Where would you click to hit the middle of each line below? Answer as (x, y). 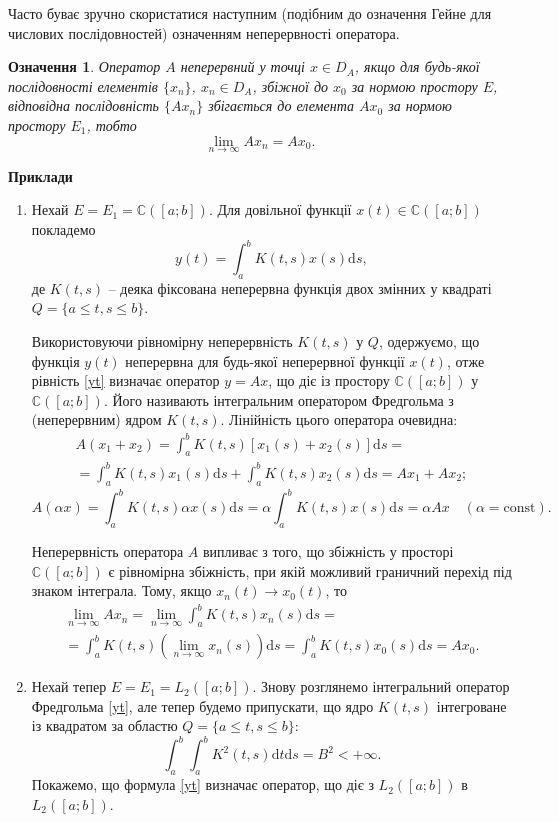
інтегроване (471, 705)
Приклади (40, 175)
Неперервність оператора (107, 550)
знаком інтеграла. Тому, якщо (121, 590)
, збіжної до (290, 85)
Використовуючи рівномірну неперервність (162, 341)
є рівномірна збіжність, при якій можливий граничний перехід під (310, 570)
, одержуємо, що (429, 341)
